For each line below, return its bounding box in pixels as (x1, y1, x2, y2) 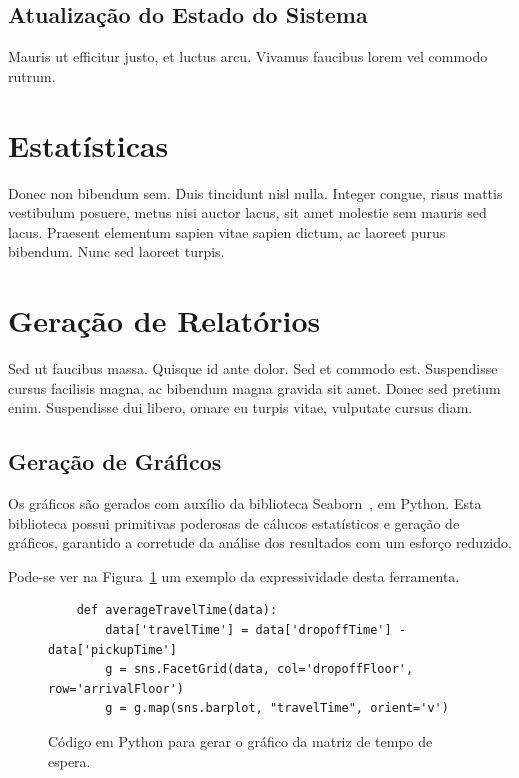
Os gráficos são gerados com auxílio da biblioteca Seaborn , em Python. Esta (8, 493, 482, 513)
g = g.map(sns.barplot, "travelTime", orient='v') (105, 701, 449, 716)
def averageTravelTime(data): (76, 603, 278, 618)
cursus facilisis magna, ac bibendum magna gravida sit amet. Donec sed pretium (8, 377, 501, 398)
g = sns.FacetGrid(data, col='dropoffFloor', (105, 662, 414, 677)
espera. (48, 750, 91, 771)
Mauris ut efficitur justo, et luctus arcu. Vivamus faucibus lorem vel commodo (8, 46, 488, 67)
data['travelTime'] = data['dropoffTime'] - (105, 622, 406, 637)
